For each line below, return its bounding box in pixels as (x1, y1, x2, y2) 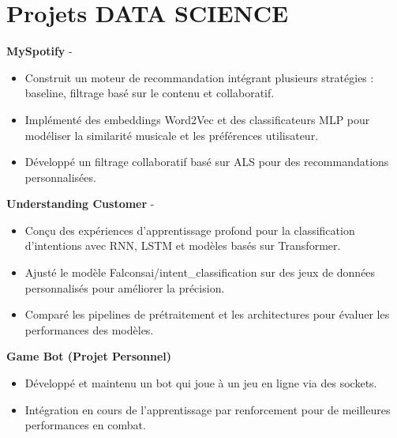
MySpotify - (6, 43, 73, 59)
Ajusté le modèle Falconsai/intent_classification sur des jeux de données (24, 264, 376, 281)
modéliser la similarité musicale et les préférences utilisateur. (24, 126, 319, 143)
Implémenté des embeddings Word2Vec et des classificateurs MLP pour (24, 111, 370, 127)
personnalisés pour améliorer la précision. (24, 279, 225, 296)
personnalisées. (24, 168, 96, 185)
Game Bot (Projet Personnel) (6, 348, 172, 364)
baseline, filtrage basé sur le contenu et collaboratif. (24, 85, 275, 101)
